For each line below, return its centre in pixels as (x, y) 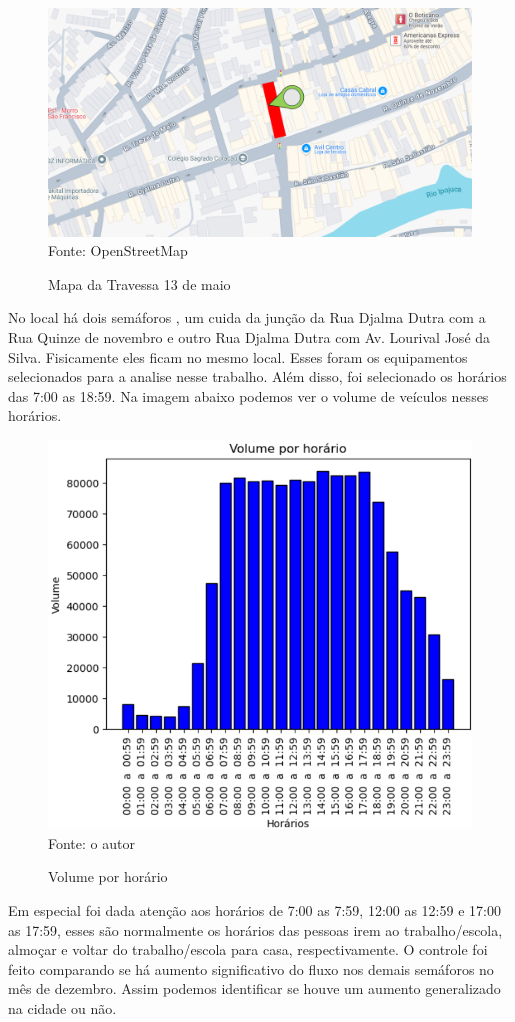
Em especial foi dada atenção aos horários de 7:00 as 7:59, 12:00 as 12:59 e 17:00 (254, 910)
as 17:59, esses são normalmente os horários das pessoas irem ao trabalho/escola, (255, 929)
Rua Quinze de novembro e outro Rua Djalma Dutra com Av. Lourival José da (249, 336)
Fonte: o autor (91, 842)
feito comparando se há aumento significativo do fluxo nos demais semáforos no (251, 968)
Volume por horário (108, 876)
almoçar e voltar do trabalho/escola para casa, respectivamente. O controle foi (248, 949)
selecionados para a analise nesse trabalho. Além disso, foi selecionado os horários (257, 376)
